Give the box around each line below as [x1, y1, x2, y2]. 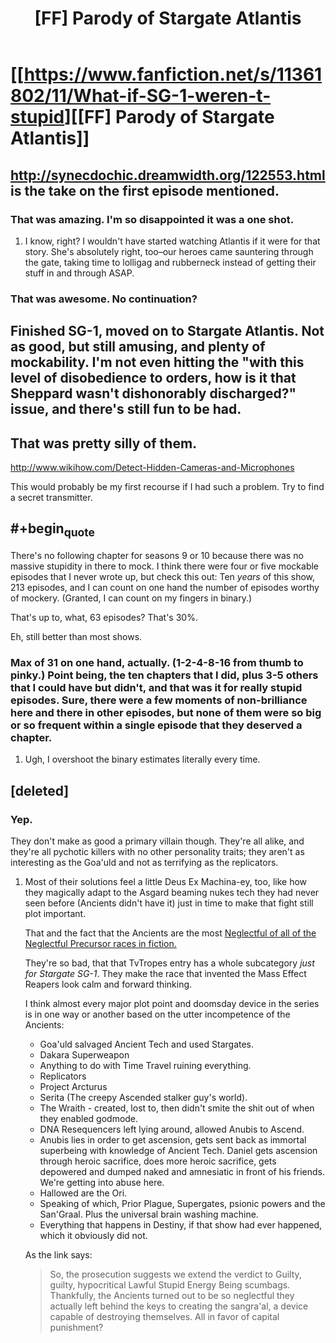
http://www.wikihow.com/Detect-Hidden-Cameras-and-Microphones [10, 462, 295, 473]
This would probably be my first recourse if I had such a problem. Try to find [10, 481, 325, 492]
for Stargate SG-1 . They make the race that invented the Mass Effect [24, 967, 307, 979]
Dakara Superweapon [39, 1048, 130, 1061]
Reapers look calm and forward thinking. [24, 978, 193, 990]
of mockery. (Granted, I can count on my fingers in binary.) [10, 592, 253, 604]
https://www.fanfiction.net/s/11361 [23, 63, 323, 86]
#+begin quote [10, 520, 95, 540]
